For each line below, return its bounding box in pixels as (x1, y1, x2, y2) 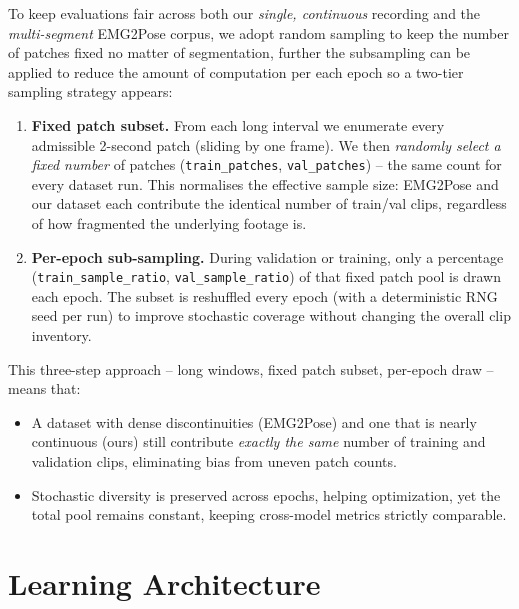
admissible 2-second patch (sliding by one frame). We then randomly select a (31, 134, 501, 155)
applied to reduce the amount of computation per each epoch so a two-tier (8, 61, 464, 82)
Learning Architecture (8, 562, 321, 603)
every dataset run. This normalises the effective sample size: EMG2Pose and (31, 173, 499, 194)
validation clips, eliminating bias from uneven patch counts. (31, 451, 397, 471)
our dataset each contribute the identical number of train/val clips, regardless (31, 193, 507, 214)
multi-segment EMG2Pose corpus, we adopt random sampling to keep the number (8, 22, 509, 43)
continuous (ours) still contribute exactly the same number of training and (31, 431, 486, 452)
